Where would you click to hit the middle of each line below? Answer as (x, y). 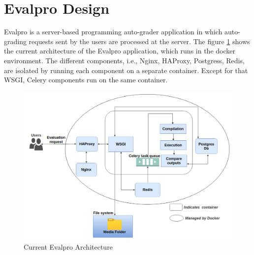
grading (15, 41)
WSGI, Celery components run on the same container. (86, 80)
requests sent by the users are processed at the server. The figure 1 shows (139, 41)
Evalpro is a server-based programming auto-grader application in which (113, 32)
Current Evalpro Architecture (68, 246)
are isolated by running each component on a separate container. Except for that (126, 70)
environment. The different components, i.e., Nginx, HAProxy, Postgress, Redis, (124, 60)
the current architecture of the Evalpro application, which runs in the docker (120, 51)
